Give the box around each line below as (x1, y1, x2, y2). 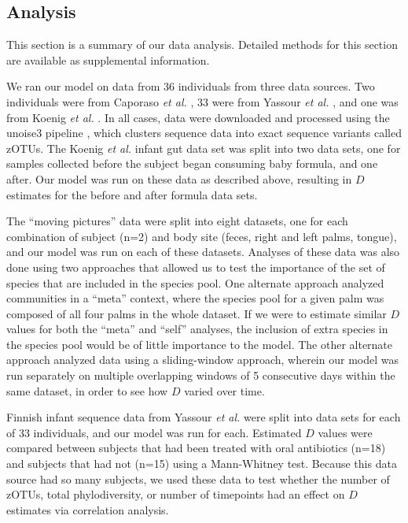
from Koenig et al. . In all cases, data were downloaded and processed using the (6, 109, 390, 125)
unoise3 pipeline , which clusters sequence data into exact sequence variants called (6, 124, 402, 141)
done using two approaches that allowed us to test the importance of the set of (6, 258, 385, 275)
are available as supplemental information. (6, 51, 210, 68)
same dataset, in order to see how (6, 382, 168, 399)
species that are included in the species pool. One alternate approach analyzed (6, 274, 384, 291)
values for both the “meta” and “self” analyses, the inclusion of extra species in (6, 321, 388, 337)
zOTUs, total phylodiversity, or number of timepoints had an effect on (6, 486, 345, 503)
